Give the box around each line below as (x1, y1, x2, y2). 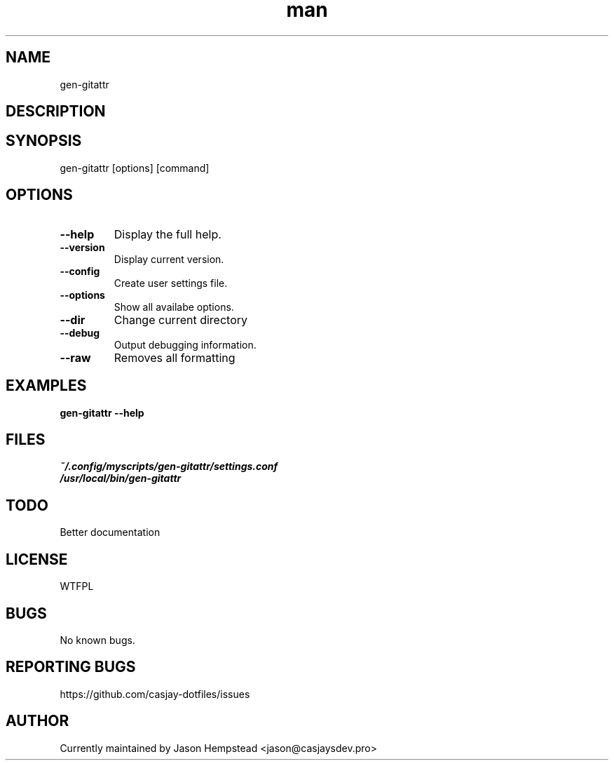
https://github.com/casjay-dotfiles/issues (60, 687, 250, 700)
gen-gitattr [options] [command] (60, 161, 210, 174)
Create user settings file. (114, 276, 228, 289)
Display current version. (114, 253, 224, 265)
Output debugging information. (114, 338, 257, 351)
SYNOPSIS (6, 132, 82, 150)
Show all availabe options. (114, 300, 234, 313)
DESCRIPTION (6, 102, 106, 121)
